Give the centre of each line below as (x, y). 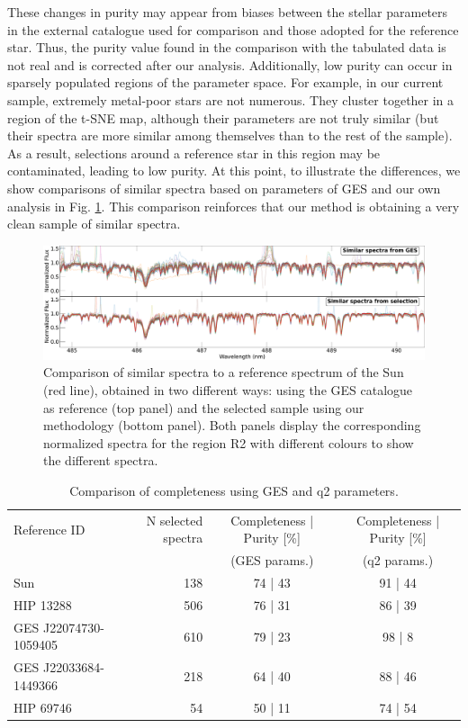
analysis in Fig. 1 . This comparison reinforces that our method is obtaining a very (234, 206)
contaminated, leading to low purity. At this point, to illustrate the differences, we (234, 171)
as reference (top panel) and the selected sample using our (204, 407)
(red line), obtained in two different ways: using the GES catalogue (228, 390)
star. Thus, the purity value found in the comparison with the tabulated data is (227, 47)
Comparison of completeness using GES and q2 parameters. (234, 490)
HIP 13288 (43, 604)
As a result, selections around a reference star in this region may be (194, 153)
